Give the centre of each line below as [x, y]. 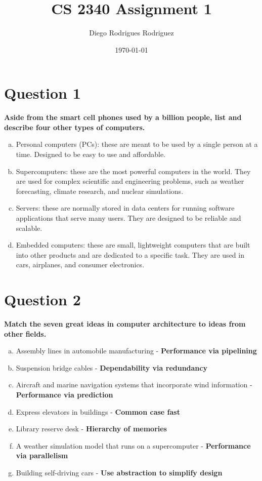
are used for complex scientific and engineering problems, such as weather [130, 181]
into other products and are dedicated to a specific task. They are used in [130, 254]
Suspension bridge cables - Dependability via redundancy [112, 367]
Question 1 [42, 93]
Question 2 [42, 299]
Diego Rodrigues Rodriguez [132, 33]
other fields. [25, 333]
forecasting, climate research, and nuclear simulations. [100, 191]
